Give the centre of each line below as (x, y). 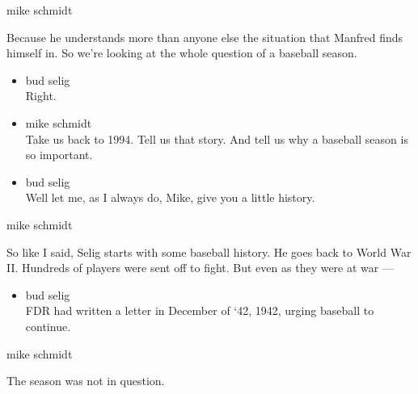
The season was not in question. (86, 381)
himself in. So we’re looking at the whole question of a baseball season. (182, 53)
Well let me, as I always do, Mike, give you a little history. (170, 197)
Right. (41, 96)
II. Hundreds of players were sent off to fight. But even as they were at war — (200, 268)
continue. (48, 326)
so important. (59, 155)
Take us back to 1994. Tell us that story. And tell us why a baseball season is (217, 138)
